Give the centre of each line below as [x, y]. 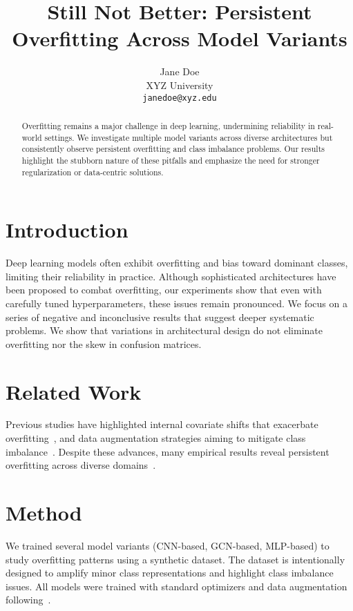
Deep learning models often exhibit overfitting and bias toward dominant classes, [177, 263]
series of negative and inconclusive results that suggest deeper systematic [160, 317]
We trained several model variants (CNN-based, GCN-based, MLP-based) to [168, 545]
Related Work [74, 391]
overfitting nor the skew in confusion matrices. [104, 343]
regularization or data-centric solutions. [93, 172]
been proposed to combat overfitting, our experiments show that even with [164, 290]
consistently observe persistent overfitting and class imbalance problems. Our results [173, 149]
